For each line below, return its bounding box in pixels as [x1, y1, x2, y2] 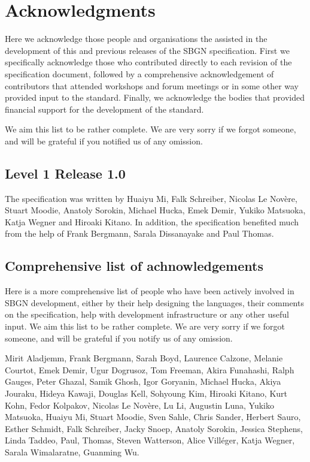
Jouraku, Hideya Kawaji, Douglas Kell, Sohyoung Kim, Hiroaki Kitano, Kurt [5, 387, 287, 399]
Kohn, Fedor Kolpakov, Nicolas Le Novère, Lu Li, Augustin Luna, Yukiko [5, 398, 275, 411]
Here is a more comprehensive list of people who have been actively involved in [5, 285, 294, 297]
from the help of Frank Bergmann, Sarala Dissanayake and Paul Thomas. [5, 227, 274, 240]
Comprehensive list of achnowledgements [5, 256, 263, 275]
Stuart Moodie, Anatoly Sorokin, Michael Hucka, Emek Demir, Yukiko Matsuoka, [5, 204, 306, 216]
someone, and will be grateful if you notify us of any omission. [5, 331, 233, 344]
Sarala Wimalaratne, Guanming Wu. [5, 445, 139, 458]
